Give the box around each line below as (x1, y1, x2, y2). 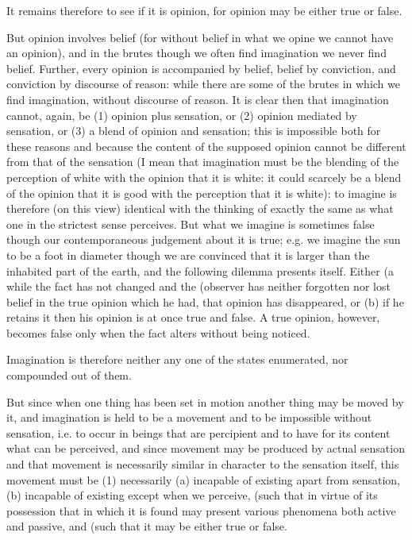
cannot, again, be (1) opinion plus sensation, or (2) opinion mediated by (6, 106, 357, 123)
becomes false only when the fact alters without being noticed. (6, 324, 310, 341)
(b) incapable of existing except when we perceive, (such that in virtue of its (6, 487, 378, 503)
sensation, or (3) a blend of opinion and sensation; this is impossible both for (6, 122, 381, 139)
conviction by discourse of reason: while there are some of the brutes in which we (6, 75, 400, 92)
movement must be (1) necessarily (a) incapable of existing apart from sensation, (6, 471, 400, 488)
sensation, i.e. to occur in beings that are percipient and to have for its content (6, 424, 391, 441)
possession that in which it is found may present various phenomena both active (6, 502, 396, 519)
